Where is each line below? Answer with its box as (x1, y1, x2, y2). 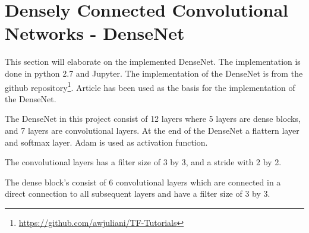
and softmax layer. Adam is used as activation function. (5, 136, 208, 148)
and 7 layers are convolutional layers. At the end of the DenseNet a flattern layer (5, 124, 299, 136)
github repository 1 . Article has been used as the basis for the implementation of (5, 79, 295, 93)
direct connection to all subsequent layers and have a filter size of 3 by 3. (5, 187, 270, 200)
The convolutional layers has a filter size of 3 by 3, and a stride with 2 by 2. (5, 156, 282, 168)
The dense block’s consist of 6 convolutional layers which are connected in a (5, 175, 281, 188)
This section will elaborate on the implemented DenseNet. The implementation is (5, 55, 301, 68)
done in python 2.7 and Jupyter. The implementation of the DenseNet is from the (5, 67, 303, 79)
